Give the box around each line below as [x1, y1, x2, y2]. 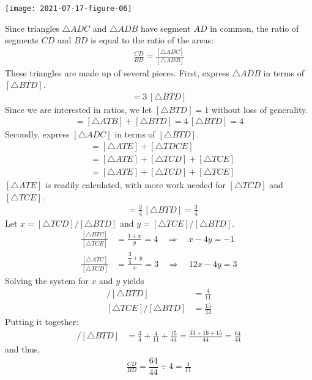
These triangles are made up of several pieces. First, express [5, 66, 229, 79]
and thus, [5, 342, 40, 355]
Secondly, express [5, 128, 70, 141]
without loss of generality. [211, 103, 308, 115]
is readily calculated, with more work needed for [45, 178, 226, 191]
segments [5, 34, 39, 46]
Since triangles [5, 21, 59, 34]
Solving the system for [5, 274, 89, 287]
